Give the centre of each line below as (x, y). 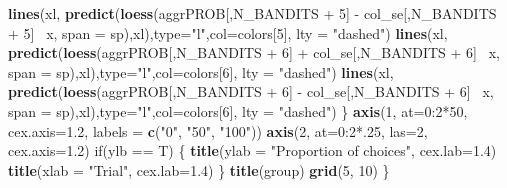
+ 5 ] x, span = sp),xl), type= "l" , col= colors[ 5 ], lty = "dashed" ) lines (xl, (228, 32)
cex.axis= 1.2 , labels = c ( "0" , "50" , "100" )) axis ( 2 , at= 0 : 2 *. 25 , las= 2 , (218, 130)
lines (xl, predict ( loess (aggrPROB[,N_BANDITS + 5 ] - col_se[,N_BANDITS (252, 13)
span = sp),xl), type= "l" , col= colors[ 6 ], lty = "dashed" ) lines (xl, (201, 71)
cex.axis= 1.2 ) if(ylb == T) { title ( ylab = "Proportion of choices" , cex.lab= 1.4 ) (252, 150)
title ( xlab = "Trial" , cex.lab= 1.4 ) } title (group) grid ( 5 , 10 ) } (199, 169)
